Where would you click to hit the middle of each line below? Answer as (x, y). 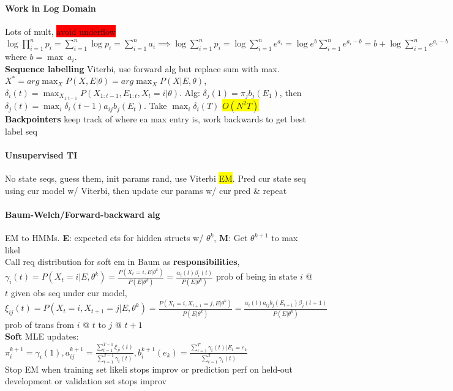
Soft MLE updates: (42, 336)
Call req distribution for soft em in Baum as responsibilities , (122, 262)
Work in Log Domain (51, 8)
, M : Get (231, 238)
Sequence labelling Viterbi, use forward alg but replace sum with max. (142, 68)
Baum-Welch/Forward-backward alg (83, 214)
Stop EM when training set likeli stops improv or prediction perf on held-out (149, 369)
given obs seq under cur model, (69, 293)
